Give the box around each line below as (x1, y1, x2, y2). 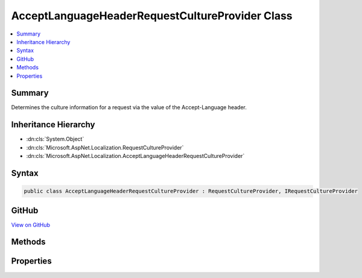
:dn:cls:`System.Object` (26, 136, 84, 143)
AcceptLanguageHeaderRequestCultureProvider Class (11, 9, 293, 22)
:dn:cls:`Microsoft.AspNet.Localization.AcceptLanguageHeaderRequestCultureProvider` (26, 153, 245, 160)
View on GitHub (11, 221, 51, 229)
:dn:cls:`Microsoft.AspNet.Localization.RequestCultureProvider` (26, 144, 184, 151)
